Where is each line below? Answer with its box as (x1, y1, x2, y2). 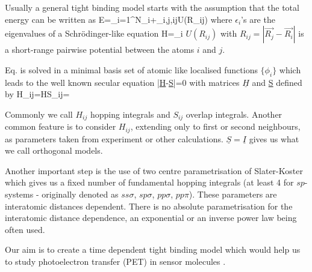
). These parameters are (189, 188, 277, 201)
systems (5, 188, 34, 201)
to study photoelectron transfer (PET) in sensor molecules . (5, 255, 226, 268)
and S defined (252, 76, 302, 88)
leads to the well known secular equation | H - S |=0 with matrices (5, 76, 240, 88)
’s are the (241, 13, 275, 25)
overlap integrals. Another (186, 107, 282, 120)
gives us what (249, 132, 299, 145)
